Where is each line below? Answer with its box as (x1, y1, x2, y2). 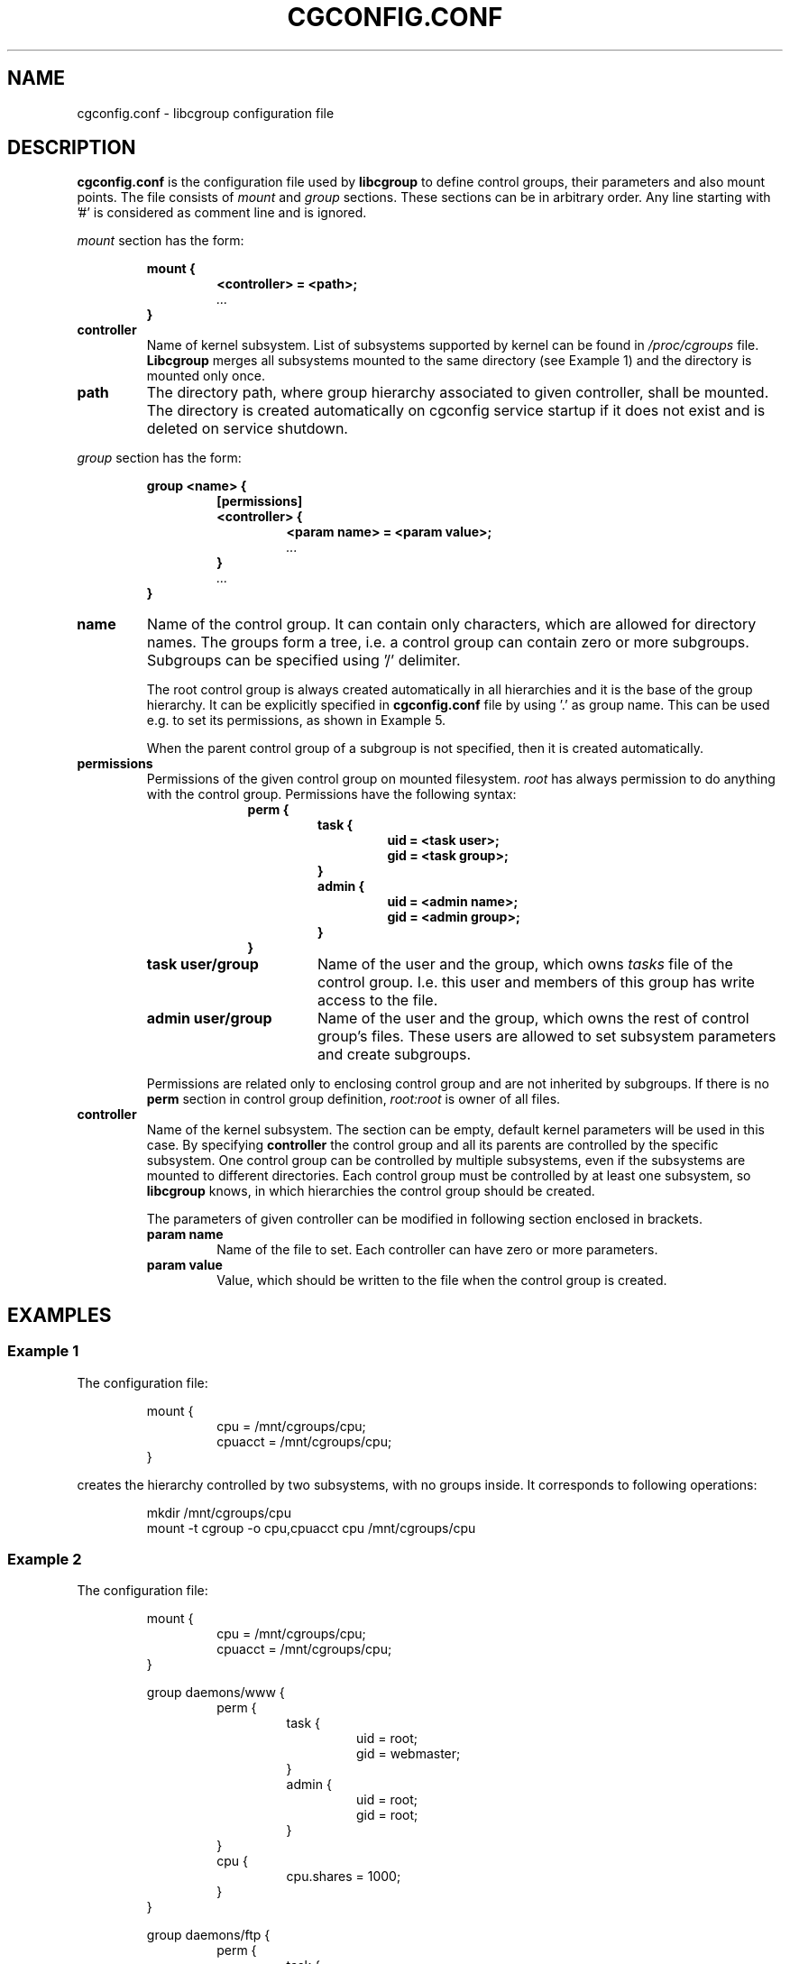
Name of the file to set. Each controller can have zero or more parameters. (216, 1242, 658, 1258)
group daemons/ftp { (146, 1927, 271, 1943)
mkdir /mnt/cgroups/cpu (146, 1504, 291, 1520)
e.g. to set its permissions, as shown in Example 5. (146, 712, 446, 729)
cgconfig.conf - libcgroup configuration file (77, 105, 335, 121)
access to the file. (317, 991, 438, 1010)
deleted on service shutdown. (146, 419, 348, 438)
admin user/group (146, 1009, 272, 1028)
